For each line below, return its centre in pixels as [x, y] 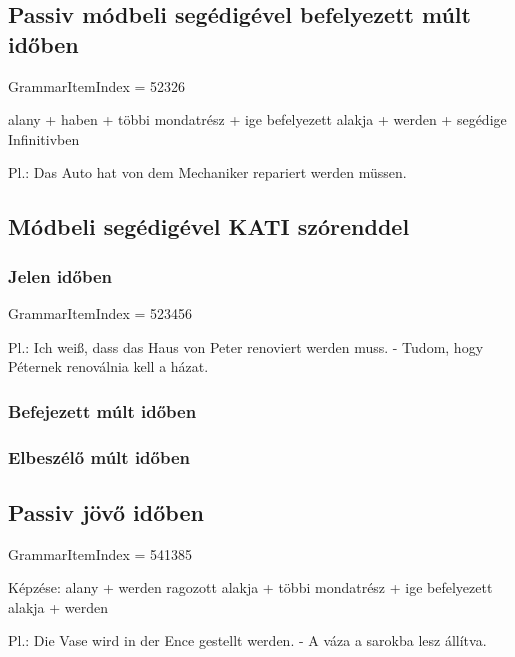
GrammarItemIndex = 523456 [100, 312]
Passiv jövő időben [106, 511]
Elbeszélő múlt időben [99, 456]
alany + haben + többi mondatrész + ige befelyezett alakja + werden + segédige [257, 119]
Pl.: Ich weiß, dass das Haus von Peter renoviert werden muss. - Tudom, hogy [246, 346]
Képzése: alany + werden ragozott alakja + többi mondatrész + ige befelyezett [250, 587]
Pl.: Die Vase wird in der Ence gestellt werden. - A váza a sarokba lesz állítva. [247, 640]
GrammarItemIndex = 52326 [97, 85]
